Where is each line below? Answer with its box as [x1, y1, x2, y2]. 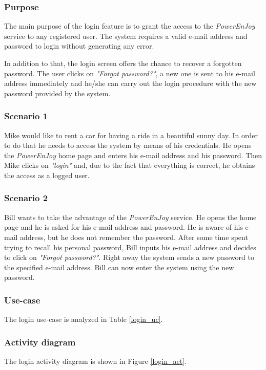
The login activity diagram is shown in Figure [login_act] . [4, 355, 187, 366]
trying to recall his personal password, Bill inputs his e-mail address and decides [4, 242, 256, 252]
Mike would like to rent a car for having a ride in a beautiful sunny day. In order [4, 129, 258, 140]
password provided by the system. [4, 88, 111, 98]
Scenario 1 [4, 110, 48, 122]
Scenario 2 [4, 191, 48, 204]
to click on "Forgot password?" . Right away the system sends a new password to [4, 252, 254, 263]
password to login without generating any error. [4, 40, 154, 51]
